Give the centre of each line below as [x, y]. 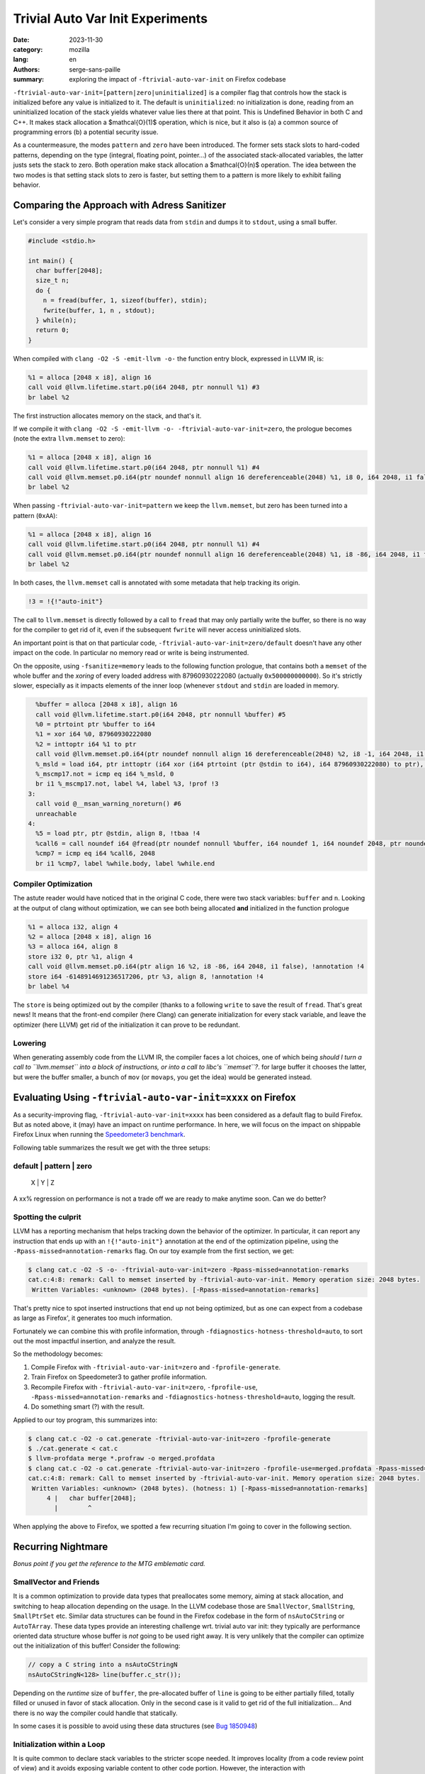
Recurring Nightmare [61, 1547]
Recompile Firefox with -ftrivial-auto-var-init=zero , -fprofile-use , [144, 1387]
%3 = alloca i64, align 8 [73, 947]
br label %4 [49, 986]
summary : [29, 79]
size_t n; [53, 281]
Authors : [27, 69]
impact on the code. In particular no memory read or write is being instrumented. [131, 653]
